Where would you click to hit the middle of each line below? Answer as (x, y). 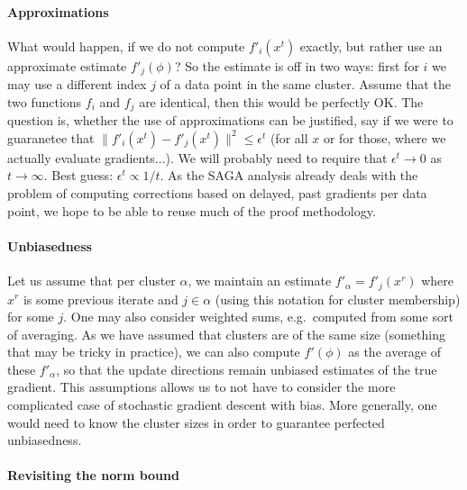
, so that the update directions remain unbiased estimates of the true (247, 369)
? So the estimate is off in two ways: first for (297, 65)
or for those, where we (385, 137)
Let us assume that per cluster (92, 281)
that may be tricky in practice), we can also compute (154, 352)
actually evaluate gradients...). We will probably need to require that (197, 157)
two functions (45, 101)
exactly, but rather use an (371, 45)
